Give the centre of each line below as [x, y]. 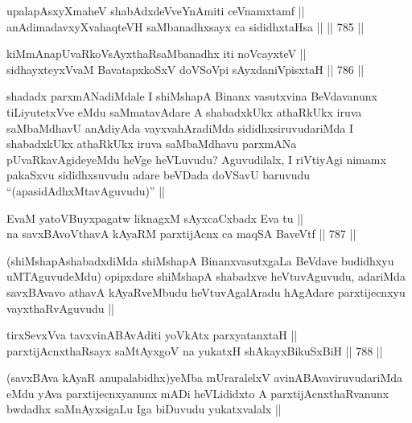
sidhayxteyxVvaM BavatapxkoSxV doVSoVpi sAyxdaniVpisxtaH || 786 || [185, 69]
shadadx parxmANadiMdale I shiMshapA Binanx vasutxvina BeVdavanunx [192, 96]
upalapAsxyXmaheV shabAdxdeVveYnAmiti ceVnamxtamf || [156, 10]
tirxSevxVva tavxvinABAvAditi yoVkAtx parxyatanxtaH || [152, 335]
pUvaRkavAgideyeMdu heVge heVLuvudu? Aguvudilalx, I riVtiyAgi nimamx [196, 159]
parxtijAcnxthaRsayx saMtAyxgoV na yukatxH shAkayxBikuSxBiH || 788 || [195, 350]
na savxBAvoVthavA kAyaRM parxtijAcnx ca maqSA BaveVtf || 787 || [181, 234]
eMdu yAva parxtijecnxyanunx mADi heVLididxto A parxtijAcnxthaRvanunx [198, 393]
